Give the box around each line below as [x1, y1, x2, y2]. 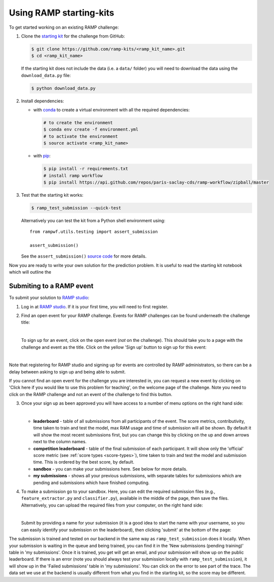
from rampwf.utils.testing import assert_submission [30, 229, 158, 235]
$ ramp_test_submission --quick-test [31, 205, 121, 210]
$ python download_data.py [31, 85, 96, 91]
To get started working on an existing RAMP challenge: [9, 24, 119, 30]
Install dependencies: [21, 98, 64, 104]
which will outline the [9, 269, 51, 275]
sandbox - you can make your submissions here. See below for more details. [33, 466, 188, 472]
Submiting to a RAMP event [9, 282, 94, 290]
